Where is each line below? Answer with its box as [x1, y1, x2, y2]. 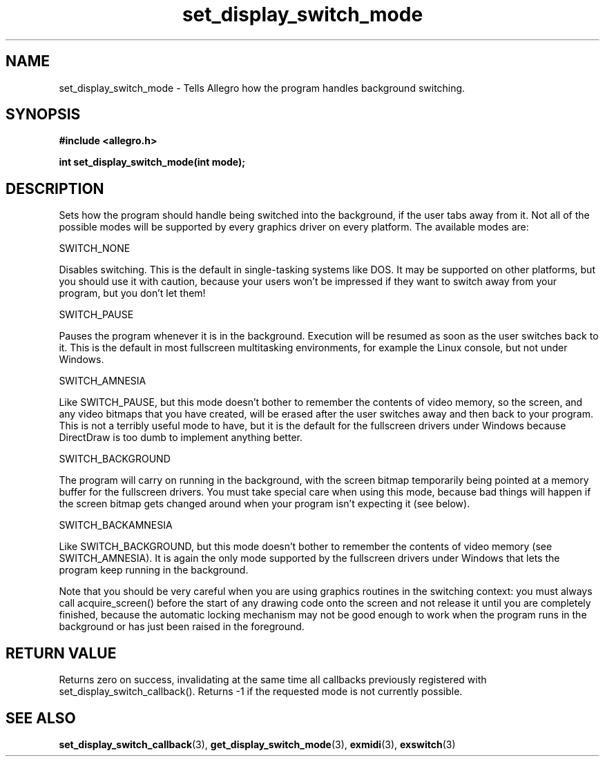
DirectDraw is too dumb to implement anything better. [59, 431, 302, 444]
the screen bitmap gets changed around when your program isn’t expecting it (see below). [59, 498, 470, 510]
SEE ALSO [6, 709, 76, 727]
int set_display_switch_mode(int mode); [59, 156, 246, 168]
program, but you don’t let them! [59, 287, 206, 300]
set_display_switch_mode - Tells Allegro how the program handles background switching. [59, 81, 465, 94]
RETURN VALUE [6, 644, 117, 662]
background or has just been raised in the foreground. [59, 621, 305, 633]
